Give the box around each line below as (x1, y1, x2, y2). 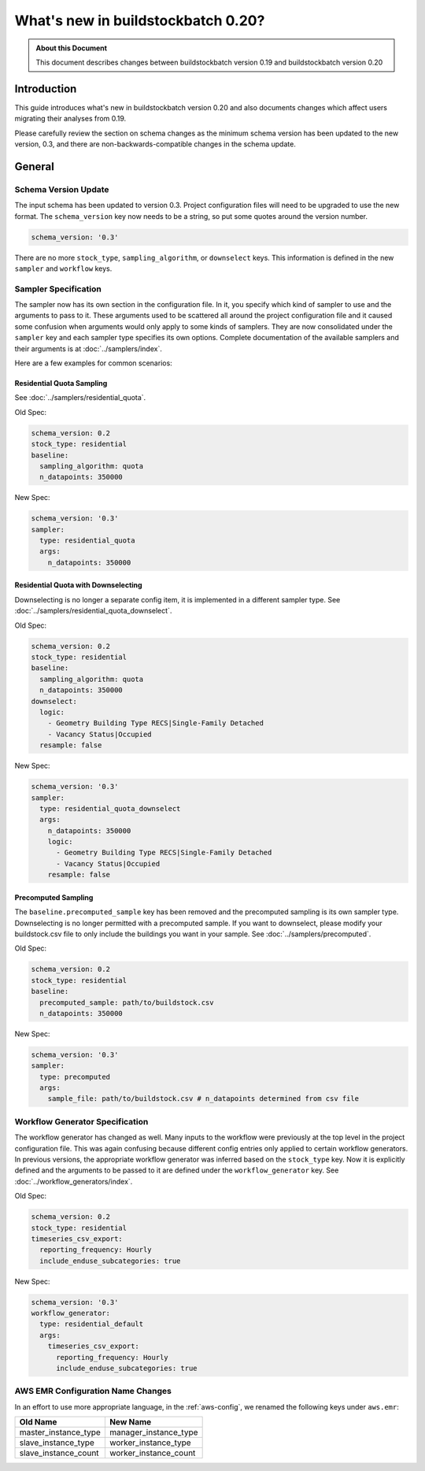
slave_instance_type (19, 1437, 94, 1448)
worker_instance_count (109, 1447, 196, 1458)
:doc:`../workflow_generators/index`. (14, 1176, 133, 1186)
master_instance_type (19, 1427, 102, 1438)
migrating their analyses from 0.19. (14, 114, 127, 124)
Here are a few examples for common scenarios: (14, 358, 172, 368)
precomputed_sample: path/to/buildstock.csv (39, 998, 214, 1007)
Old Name (19, 1417, 57, 1428)
